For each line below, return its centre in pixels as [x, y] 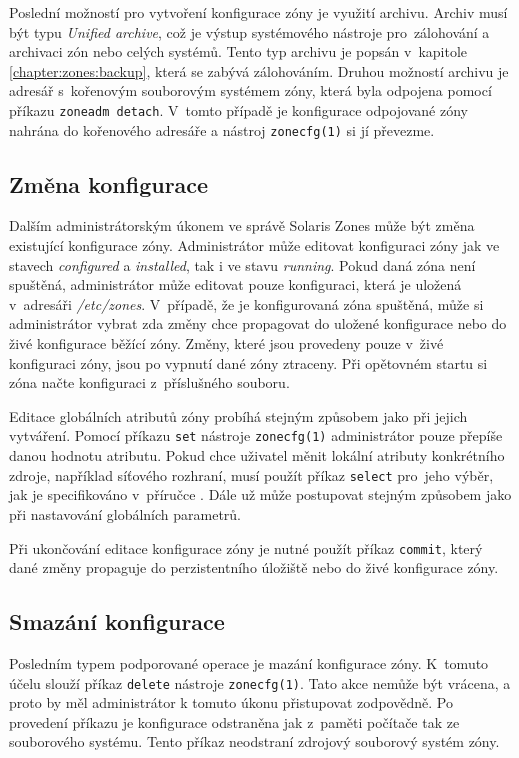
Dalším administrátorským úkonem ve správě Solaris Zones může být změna [242, 225]
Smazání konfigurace [117, 621]
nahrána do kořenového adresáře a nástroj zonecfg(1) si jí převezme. [222, 129]
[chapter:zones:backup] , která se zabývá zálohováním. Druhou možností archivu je [259, 70]
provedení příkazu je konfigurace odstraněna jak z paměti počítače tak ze [234, 721]
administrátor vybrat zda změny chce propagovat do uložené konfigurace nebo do [258, 323]
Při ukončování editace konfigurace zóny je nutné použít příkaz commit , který [246, 547]
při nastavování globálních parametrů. [125, 513]
